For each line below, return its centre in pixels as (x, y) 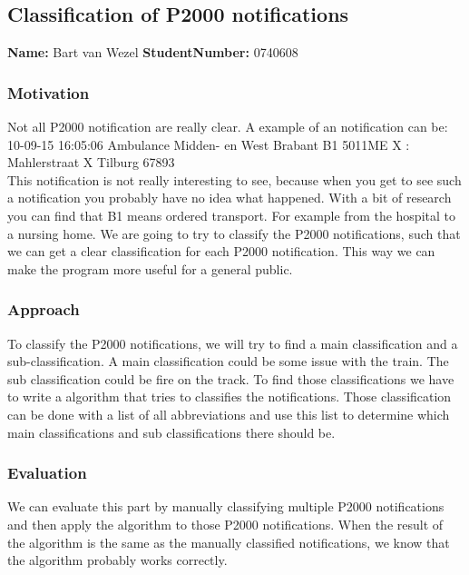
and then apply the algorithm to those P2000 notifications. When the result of (225, 524)
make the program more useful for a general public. (150, 268)
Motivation (49, 92)
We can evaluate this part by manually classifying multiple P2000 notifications (226, 506)
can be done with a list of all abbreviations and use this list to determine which (229, 414)
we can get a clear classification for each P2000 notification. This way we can (221, 251)
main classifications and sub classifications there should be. (171, 432)
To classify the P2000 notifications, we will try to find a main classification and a (233, 343)
